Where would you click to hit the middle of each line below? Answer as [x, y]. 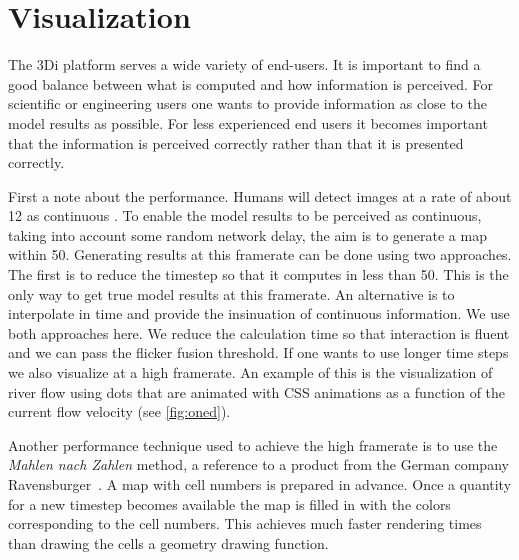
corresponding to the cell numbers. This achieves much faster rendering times [245, 523]
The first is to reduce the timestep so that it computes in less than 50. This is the [258, 274]
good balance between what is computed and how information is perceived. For [251, 83]
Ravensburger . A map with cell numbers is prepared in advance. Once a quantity [260, 484]
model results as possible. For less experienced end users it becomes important [248, 122]
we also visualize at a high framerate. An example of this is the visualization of [250, 372]
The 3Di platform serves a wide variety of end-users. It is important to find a [244, 64]
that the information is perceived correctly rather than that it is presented [236, 142]
